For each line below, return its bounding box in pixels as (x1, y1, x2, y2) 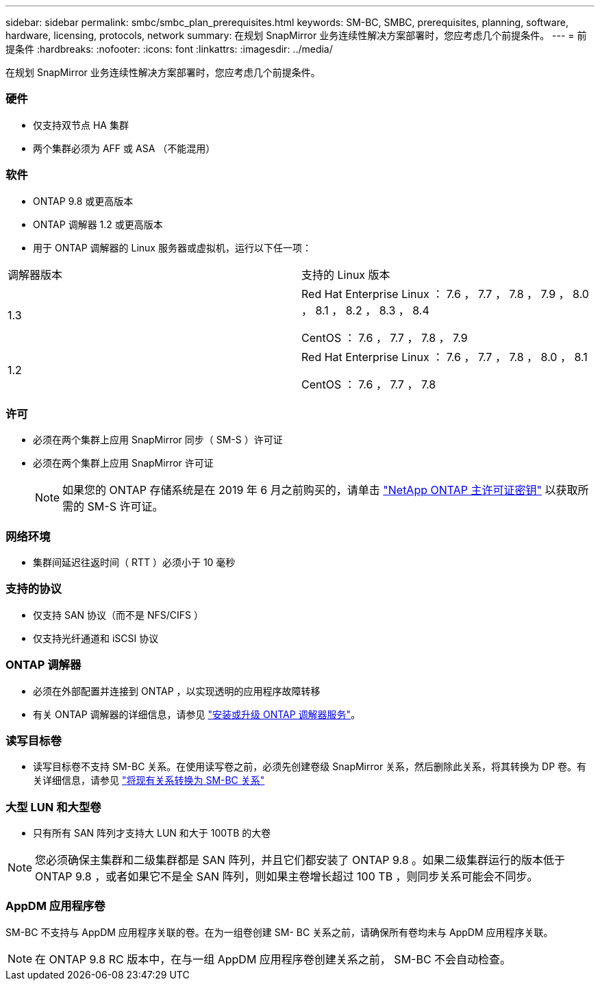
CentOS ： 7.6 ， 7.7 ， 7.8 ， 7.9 (301, 330, 468, 345)
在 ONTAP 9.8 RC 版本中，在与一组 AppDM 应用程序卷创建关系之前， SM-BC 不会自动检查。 (35, 952, 512, 966)
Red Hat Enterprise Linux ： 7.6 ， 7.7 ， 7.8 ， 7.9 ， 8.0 (301, 286, 589, 301)
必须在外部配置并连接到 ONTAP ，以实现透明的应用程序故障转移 (33, 685, 321, 697)
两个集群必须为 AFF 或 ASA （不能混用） (33, 142, 216, 154)
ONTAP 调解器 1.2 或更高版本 (33, 218, 163, 230)
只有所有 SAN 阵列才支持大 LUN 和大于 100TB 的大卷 (33, 827, 271, 839)
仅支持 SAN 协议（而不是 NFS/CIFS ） (33, 608, 204, 621)
